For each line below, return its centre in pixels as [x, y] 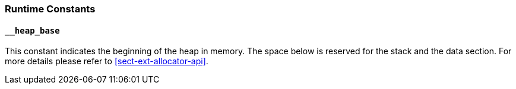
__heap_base [32, 30]
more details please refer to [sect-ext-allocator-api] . [107, 61]
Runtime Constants [50, 9]
